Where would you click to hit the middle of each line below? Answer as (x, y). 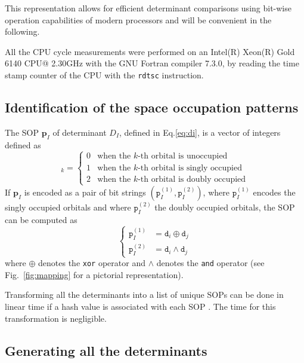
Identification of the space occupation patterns (152, 107)
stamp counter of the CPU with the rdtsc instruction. (104, 74)
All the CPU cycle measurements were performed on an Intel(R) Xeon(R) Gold (150, 51)
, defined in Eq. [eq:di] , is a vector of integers (200, 132)
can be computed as (41, 219)
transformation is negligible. (56, 318)
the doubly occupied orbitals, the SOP (225, 207)
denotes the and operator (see (210, 263)
